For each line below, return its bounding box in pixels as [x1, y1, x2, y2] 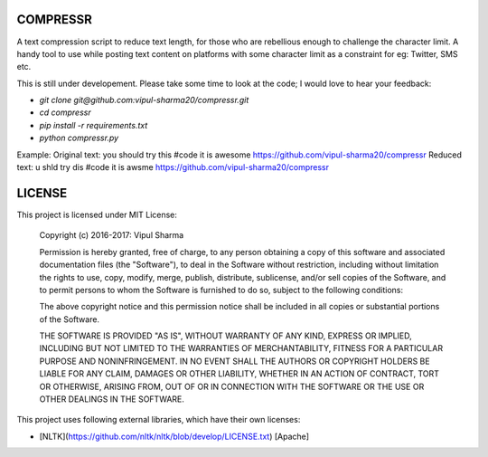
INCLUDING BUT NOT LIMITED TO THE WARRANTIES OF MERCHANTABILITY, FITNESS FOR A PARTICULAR [39, 343, 443, 354]
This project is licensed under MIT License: [16, 209, 178, 220]
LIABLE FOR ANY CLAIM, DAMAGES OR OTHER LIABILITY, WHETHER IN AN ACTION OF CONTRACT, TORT [39, 368, 440, 379]
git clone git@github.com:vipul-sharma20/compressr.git [39, 95, 249, 106]
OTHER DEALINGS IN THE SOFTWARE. [39, 394, 185, 405]
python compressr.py [39, 132, 119, 144]
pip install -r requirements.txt [39, 119, 148, 130]
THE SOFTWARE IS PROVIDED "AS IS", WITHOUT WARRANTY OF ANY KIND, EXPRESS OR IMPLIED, [39, 330, 413, 341]
